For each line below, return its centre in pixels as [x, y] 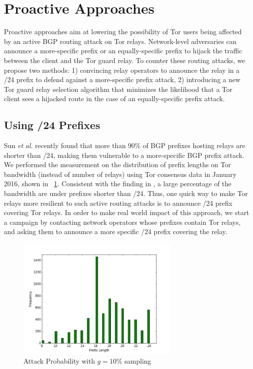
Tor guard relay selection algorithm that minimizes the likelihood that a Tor [118, 89]
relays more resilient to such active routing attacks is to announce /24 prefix [118, 203]
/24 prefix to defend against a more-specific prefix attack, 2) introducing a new [122, 79]
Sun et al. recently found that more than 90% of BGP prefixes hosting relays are [125, 145]
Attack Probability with [59, 361]
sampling [138, 361]
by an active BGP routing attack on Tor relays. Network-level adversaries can [120, 41]
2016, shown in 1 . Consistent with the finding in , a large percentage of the [118, 184]
